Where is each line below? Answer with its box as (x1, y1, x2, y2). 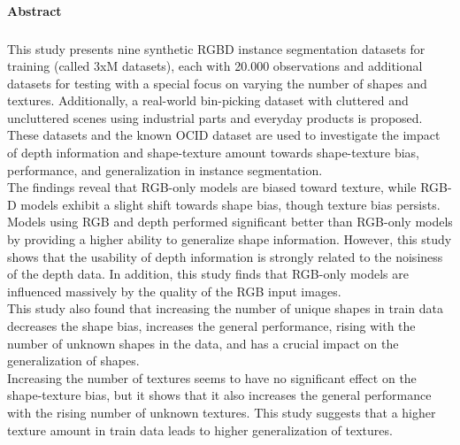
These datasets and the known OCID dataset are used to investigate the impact (7, 126, 441, 144)
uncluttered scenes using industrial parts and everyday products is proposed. (7, 108, 423, 127)
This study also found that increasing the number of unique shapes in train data (7, 299, 443, 318)
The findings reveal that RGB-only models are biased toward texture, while (7, 178, 417, 196)
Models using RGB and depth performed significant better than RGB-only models (7, 212, 453, 231)
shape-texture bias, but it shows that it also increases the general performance (7, 386, 432, 404)
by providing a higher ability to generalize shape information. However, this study (7, 230, 452, 249)
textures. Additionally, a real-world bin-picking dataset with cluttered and (7, 91, 409, 110)
